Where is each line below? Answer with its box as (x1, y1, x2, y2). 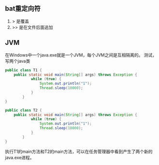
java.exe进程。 (5, 154, 35, 160)
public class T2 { (5, 108, 42, 112)
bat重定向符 (5, 4, 41, 13)
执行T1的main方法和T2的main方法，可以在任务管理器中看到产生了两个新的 (5, 149, 153, 154)
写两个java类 (5, 58, 30, 64)
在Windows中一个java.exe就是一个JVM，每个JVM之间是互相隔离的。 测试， (5, 52, 157, 58)
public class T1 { (5, 68, 42, 72)
